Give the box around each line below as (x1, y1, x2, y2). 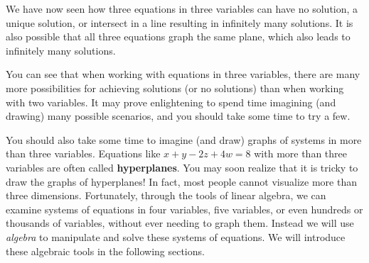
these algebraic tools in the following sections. (6, 243, 205, 258)
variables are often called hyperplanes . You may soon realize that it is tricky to (6, 160, 358, 174)
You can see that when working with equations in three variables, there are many (6, 67, 360, 82)
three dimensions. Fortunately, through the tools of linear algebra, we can (6, 188, 326, 203)
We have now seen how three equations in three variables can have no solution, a (6, 1, 358, 16)
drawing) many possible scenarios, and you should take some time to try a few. (6, 108, 351, 123)
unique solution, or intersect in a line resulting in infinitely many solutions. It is (6, 15, 353, 30)
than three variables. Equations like (6, 146, 161, 161)
